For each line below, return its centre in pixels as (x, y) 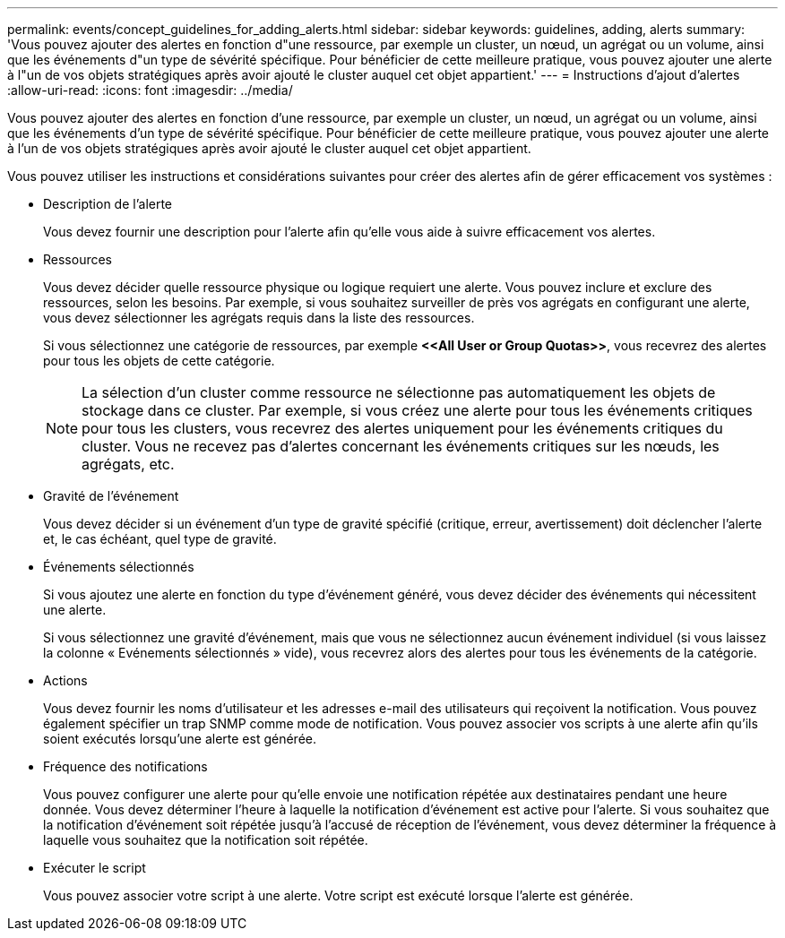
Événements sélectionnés (119, 567)
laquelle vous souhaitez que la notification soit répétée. (206, 840)
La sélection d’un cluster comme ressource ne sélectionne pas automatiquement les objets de (399, 392)
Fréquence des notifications (125, 766)
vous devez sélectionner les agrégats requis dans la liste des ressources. (259, 318)
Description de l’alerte (108, 204)
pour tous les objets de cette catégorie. (159, 361)
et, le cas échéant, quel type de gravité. (160, 539)
